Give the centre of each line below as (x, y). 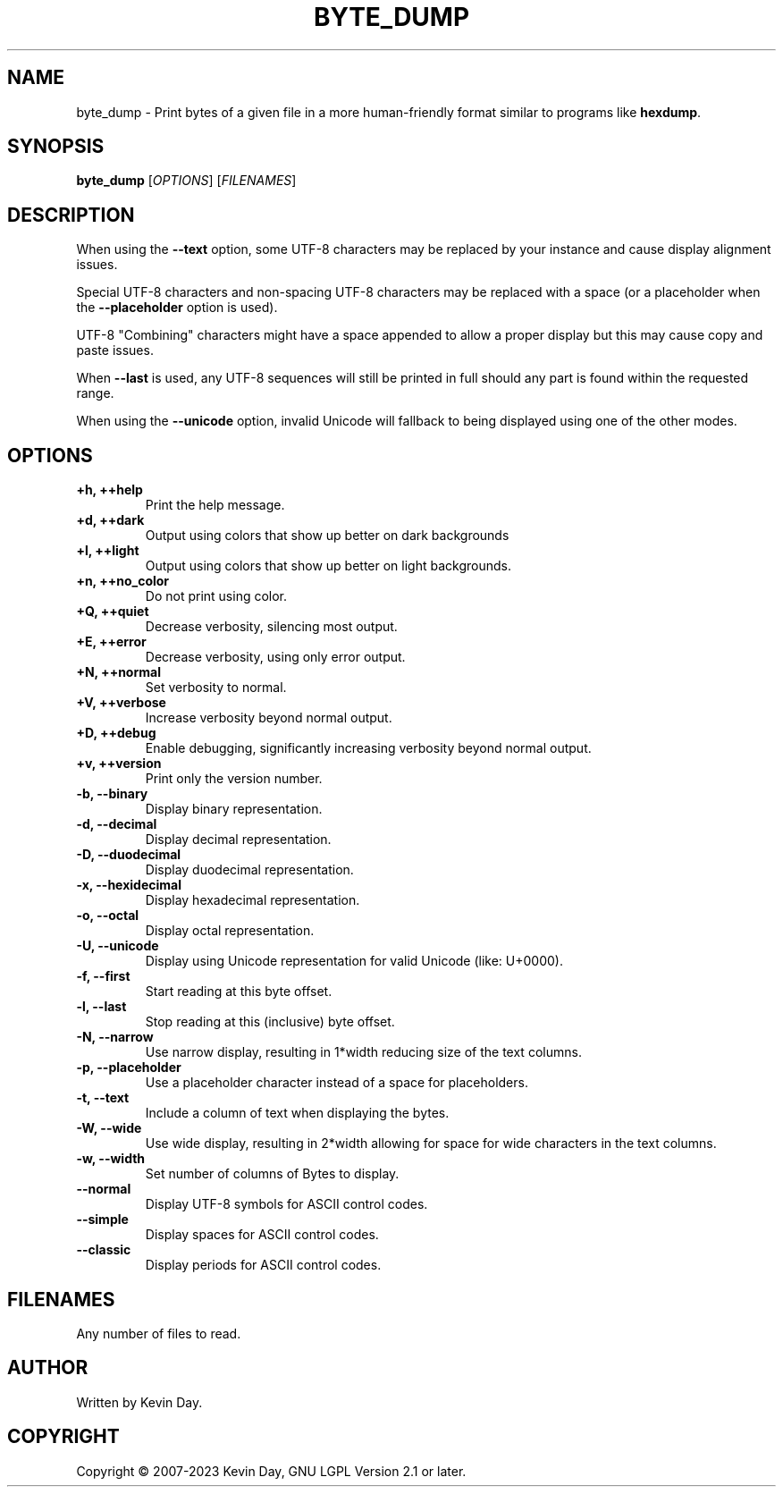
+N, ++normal (118, 672)
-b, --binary (112, 794)
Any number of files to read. (159, 1333)
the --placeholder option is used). (177, 308)
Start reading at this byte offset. (239, 992)
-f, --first (103, 976)
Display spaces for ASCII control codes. (262, 1235)
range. (95, 393)
